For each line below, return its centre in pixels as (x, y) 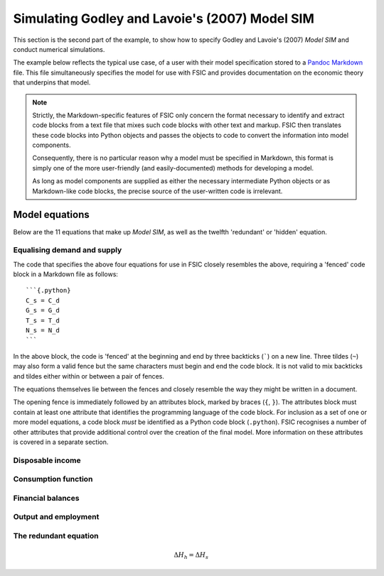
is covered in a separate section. (61, 442)
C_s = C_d (43, 300)
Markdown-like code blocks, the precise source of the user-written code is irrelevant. (158, 191)
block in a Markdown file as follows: (66, 274)
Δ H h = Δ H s (191, 555)
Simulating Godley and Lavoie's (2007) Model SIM (164, 18)
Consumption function (53, 479)
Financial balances (46, 498)
